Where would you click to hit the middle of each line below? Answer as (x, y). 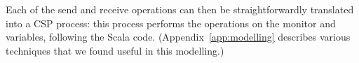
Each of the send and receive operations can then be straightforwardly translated (180, 9)
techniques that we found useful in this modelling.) (115, 50)
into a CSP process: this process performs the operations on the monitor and (171, 23)
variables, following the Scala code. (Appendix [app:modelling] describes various (178, 37)
